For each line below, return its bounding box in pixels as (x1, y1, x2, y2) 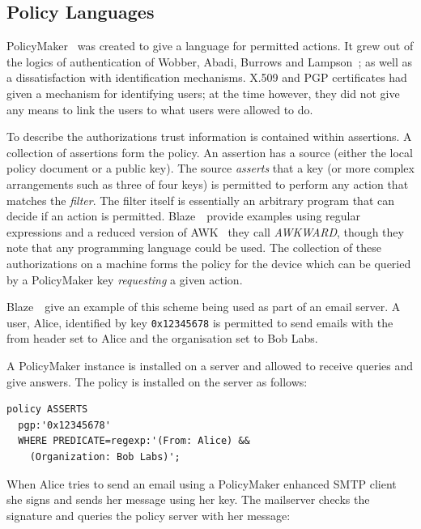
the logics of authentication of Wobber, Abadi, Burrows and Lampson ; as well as (6, 53, 413, 70)
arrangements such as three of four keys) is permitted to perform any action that (6, 175, 409, 192)
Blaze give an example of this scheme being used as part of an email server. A (6, 298, 401, 315)
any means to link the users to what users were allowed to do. (6, 100, 313, 117)
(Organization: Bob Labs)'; (29, 450, 181, 463)
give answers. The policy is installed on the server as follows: (6, 373, 308, 390)
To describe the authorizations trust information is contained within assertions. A (6, 128, 412, 145)
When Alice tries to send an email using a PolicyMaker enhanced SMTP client (6, 475, 397, 492)
